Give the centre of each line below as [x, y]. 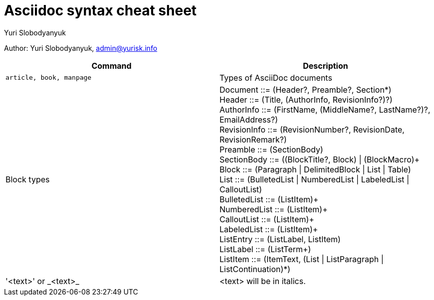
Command [111, 66]
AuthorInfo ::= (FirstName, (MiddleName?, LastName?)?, [325, 109]
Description [325, 66]
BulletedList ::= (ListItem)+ [269, 199]
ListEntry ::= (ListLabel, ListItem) [280, 239]
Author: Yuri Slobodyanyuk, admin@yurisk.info [81, 48]
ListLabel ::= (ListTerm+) [265, 249]
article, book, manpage [49, 78]
